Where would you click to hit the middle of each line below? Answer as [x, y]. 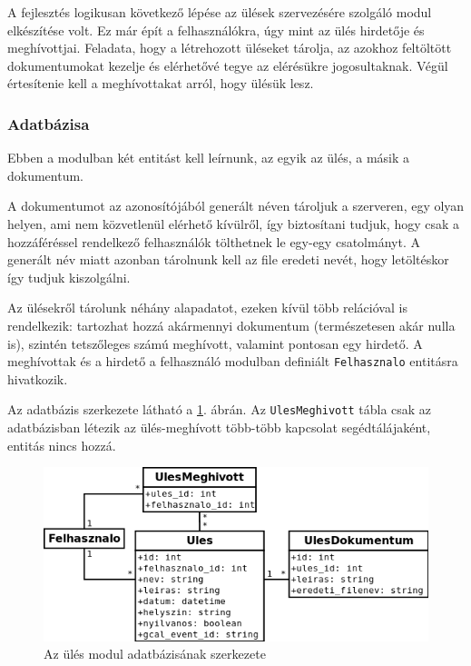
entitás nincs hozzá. [62, 445]
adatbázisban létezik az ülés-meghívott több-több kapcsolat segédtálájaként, [219, 427]
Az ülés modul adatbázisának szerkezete [155, 654]
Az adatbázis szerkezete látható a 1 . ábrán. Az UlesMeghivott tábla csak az [220, 409]
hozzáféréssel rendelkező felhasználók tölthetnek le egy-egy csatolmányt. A [214, 241]
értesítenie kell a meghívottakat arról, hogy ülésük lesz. [161, 83]
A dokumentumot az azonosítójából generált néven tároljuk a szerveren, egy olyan [236, 206]
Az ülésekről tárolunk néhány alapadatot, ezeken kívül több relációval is [207, 308]
